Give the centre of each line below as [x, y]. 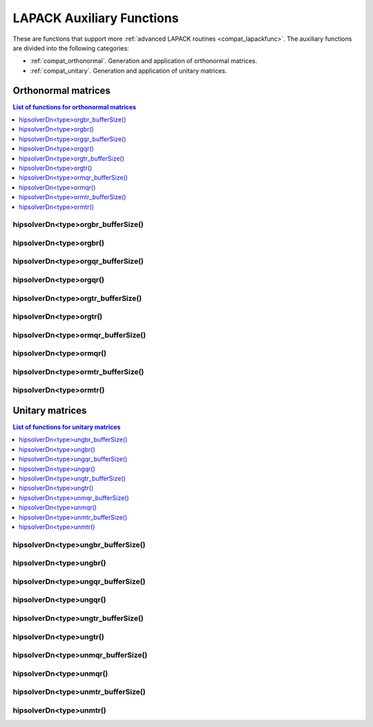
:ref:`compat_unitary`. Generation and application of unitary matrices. [128, 71]
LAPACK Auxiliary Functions [96, 18]
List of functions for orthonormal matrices [75, 107]
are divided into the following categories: [71, 48]
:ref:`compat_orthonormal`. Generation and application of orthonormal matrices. [144, 61]
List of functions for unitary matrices [67, 427]
